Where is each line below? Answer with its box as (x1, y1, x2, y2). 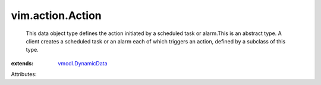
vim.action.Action (11, 9, 102, 22)
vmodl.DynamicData (58, 59, 108, 67)
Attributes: (11, 71, 37, 78)
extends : (11, 59, 34, 67)
